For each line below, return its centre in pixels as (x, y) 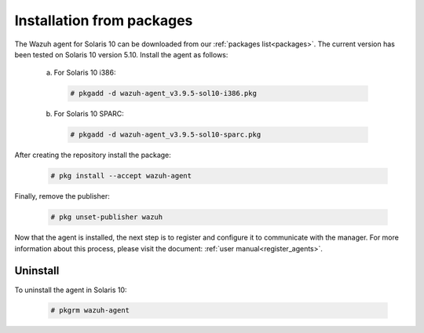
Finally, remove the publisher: (62, 196)
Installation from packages (104, 20)
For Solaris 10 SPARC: (89, 114)
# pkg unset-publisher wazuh (107, 217)
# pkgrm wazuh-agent (90, 311)
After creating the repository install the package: (93, 155)
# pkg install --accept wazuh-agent (121, 176)
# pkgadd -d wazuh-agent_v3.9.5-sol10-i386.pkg (163, 93)
